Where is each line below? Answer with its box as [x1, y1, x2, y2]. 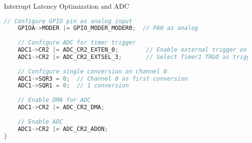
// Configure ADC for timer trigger [17, 39, 136, 46]
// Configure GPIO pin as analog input [4, 17, 132, 25]
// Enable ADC [17, 118, 63, 125]
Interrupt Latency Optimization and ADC [4, 1, 129, 11]
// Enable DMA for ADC [17, 97, 91, 104]
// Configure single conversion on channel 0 [17, 68, 167, 75]
